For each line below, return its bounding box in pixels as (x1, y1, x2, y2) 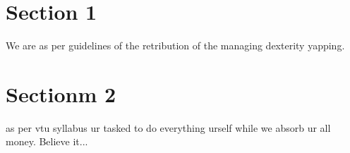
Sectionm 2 (6, 79, 116, 108)
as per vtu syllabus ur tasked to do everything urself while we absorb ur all (6, 120, 331, 135)
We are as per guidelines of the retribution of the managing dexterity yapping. (6, 38, 345, 53)
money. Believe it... (6, 134, 88, 149)
